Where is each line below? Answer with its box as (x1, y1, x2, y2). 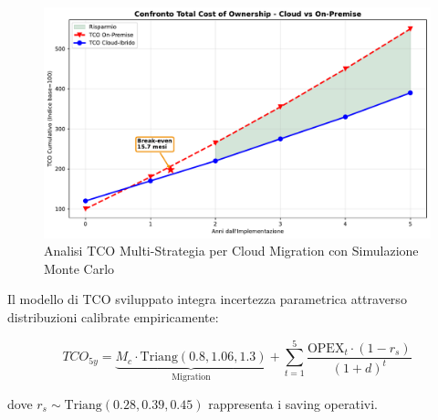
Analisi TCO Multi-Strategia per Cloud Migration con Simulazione (44, 241, 419, 260)
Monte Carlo (44, 258, 115, 278)
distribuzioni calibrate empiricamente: (7, 307, 219, 326)
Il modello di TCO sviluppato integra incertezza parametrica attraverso (7, 289, 407, 309)
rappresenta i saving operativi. (208, 394, 378, 413)
